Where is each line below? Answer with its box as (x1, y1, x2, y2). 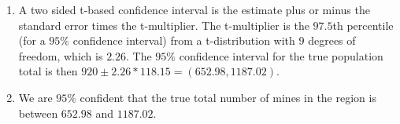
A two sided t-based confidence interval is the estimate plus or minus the (18, 2, 370, 17)
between (18, 104, 58, 121)
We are (18, 89, 53, 105)
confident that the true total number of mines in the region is (80, 89, 376, 105)
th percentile (332, 16, 394, 33)
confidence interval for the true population (179, 47, 383, 64)
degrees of (308, 32, 356, 49)
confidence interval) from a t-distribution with (72, 32, 295, 49)
